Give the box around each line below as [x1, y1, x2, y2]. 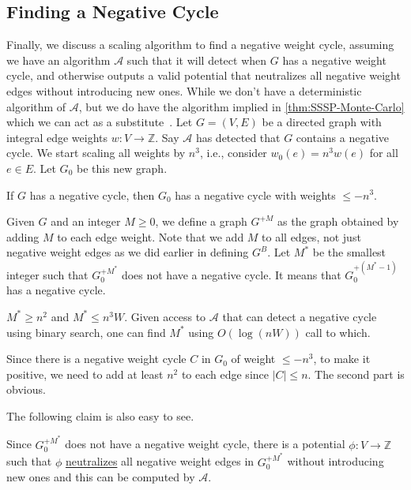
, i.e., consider [199, 144, 267, 161]
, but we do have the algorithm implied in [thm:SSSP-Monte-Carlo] [78, 98, 405, 114]
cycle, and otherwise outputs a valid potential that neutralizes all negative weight [6, 67, 401, 84]
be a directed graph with [262, 114, 382, 130]
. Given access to [124, 308, 206, 324]
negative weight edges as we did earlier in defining [6, 244, 249, 260]
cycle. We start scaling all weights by [6, 144, 186, 161]
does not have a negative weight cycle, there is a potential [65, 436, 345, 452]
